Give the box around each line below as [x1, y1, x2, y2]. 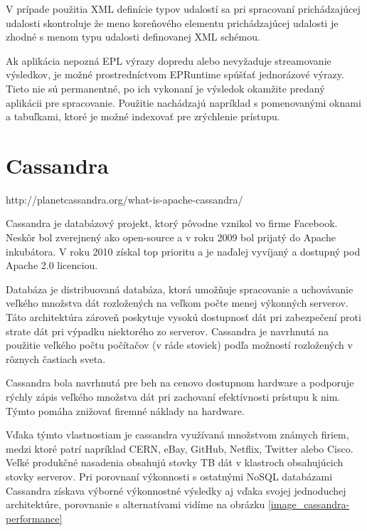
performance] [6, 510, 63, 525]
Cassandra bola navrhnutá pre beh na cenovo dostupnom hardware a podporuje [6, 375, 354, 390]
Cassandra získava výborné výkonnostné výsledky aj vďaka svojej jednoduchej [6, 483, 346, 498]
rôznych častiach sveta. [6, 351, 106, 366]
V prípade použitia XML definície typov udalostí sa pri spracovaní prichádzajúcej [6, 1, 361, 16]
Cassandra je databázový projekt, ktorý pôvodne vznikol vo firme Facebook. [6, 216, 338, 231]
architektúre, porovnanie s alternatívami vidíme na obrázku [6, 497, 265, 512]
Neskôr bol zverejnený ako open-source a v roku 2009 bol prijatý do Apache [6, 230, 336, 245]
